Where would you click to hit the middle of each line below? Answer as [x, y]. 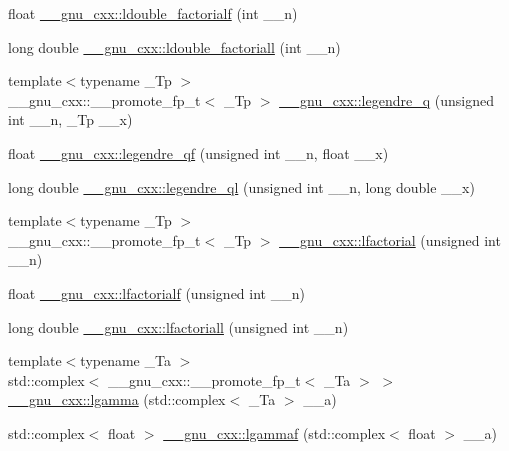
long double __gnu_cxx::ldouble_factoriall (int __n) [174, 46]
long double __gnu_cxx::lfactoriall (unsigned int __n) [178, 326]
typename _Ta [125, 360]
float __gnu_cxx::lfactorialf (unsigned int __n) [156, 292]
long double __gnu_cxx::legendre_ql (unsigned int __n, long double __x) [241, 186]
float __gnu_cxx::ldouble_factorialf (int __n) [153, 13]
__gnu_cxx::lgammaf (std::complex [274, 432]
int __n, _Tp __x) [70, 119]
